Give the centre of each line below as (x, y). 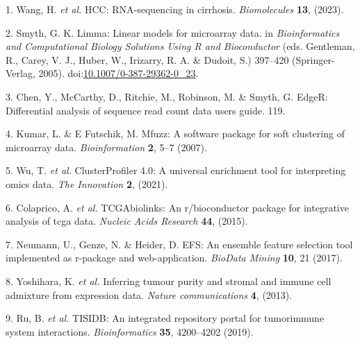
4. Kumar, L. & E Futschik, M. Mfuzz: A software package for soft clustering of (175, 134)
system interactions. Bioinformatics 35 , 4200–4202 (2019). (130, 331)
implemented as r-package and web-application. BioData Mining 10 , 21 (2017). (174, 258)
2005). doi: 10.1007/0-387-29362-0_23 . (118, 73)
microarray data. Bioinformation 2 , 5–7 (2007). (106, 147)
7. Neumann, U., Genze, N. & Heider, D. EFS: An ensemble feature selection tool (179, 244)
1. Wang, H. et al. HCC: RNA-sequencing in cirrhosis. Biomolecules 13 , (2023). (175, 9)
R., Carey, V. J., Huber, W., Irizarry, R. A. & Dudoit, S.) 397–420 (147, 59)
